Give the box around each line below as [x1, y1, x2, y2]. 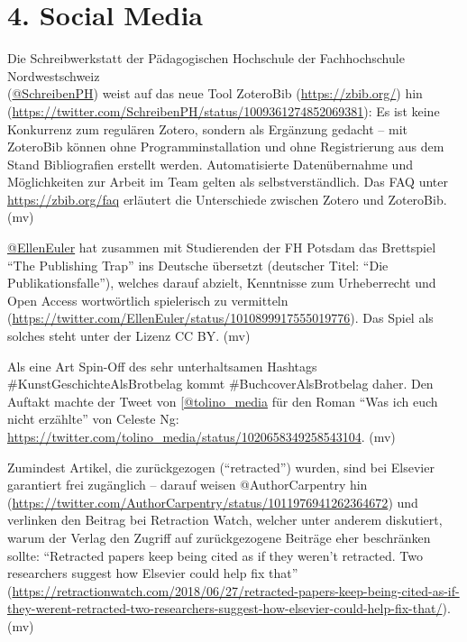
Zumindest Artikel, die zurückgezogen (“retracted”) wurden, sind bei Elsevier [7, 457, 435, 476]
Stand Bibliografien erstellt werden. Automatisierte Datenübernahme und [7, 154, 413, 173]
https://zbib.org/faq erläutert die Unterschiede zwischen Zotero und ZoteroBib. [7, 189, 447, 208]
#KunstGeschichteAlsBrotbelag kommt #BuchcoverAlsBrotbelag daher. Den [7, 374, 434, 393]
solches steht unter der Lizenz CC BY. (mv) [7, 326, 251, 345]
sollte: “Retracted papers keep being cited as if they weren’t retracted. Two [7, 546, 424, 564]
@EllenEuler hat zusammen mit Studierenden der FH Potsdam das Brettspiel [7, 238, 436, 257]
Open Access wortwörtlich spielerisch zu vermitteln [7, 290, 288, 309]
